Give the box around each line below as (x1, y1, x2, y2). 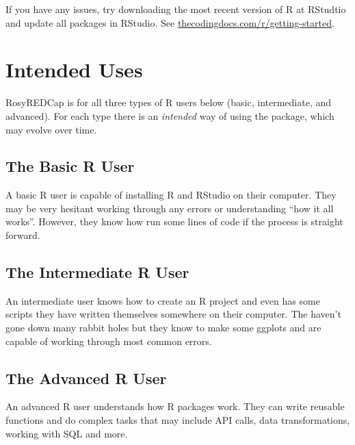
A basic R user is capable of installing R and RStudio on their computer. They (5, 188, 337, 202)
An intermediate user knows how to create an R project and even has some (5, 293, 320, 307)
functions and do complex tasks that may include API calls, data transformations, (5, 413, 350, 427)
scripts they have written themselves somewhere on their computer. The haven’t (5, 307, 341, 321)
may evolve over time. (5, 122, 97, 136)
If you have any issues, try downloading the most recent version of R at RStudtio (5, 2, 346, 16)
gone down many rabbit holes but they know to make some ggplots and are (5, 320, 321, 335)
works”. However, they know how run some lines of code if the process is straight (5, 214, 343, 229)
